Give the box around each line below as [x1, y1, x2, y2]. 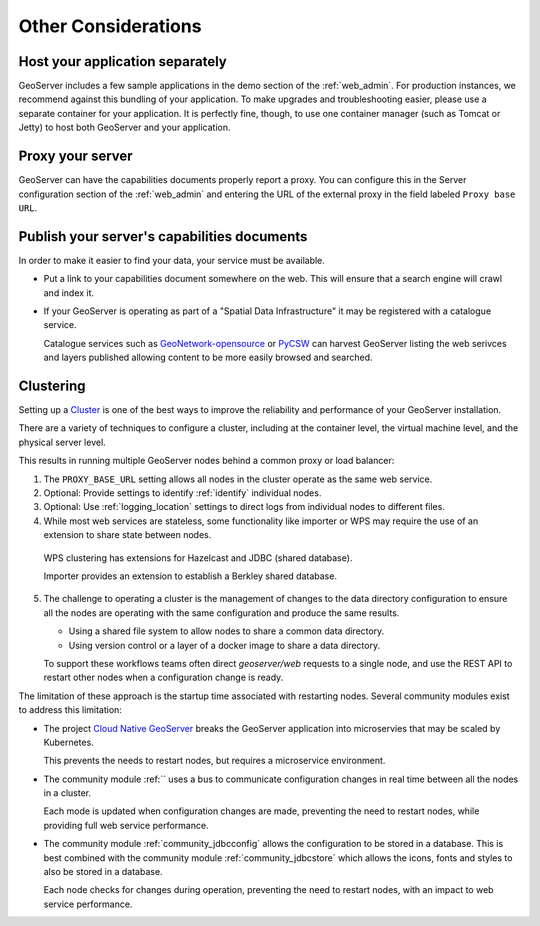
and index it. [43, 286, 95, 299]
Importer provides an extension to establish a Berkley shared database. [43, 570, 337, 582]
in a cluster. [43, 787, 92, 799]
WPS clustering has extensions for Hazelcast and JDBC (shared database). [43, 551, 353, 564]
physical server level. [18, 436, 107, 448]
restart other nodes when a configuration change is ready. [43, 671, 284, 684]
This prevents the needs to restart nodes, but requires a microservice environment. [43, 755, 386, 767]
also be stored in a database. [43, 866, 164, 878]
